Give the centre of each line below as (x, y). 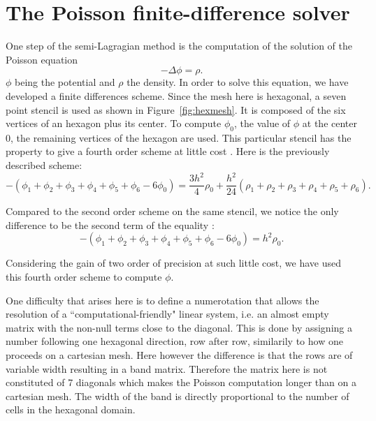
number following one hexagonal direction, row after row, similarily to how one (174, 341)
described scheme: (44, 165)
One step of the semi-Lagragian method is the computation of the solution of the (179, 46)
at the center (330, 123)
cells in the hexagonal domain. (71, 409)
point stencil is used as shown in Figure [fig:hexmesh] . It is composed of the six (176, 109)
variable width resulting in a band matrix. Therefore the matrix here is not (167, 368)
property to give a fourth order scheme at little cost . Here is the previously (168, 151)
